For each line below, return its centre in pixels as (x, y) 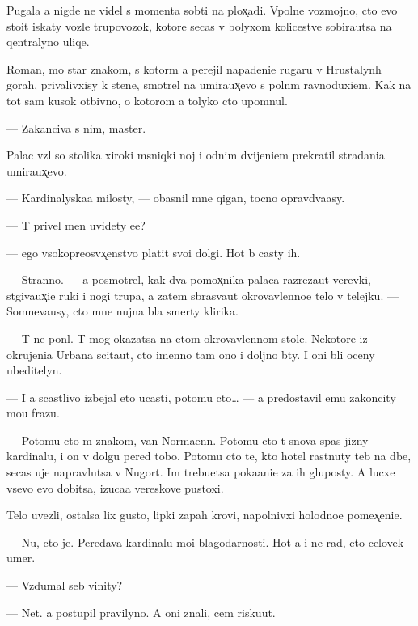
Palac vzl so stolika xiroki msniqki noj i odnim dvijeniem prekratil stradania (196, 155)
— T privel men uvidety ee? (76, 224)
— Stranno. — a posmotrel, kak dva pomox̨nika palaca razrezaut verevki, (189, 279)
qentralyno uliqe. (48, 42)
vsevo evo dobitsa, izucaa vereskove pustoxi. (115, 487)
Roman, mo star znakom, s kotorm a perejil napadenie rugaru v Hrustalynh (194, 68)
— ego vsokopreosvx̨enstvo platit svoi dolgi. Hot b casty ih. (154, 252)
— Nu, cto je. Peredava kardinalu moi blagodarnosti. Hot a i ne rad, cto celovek (205, 541)
